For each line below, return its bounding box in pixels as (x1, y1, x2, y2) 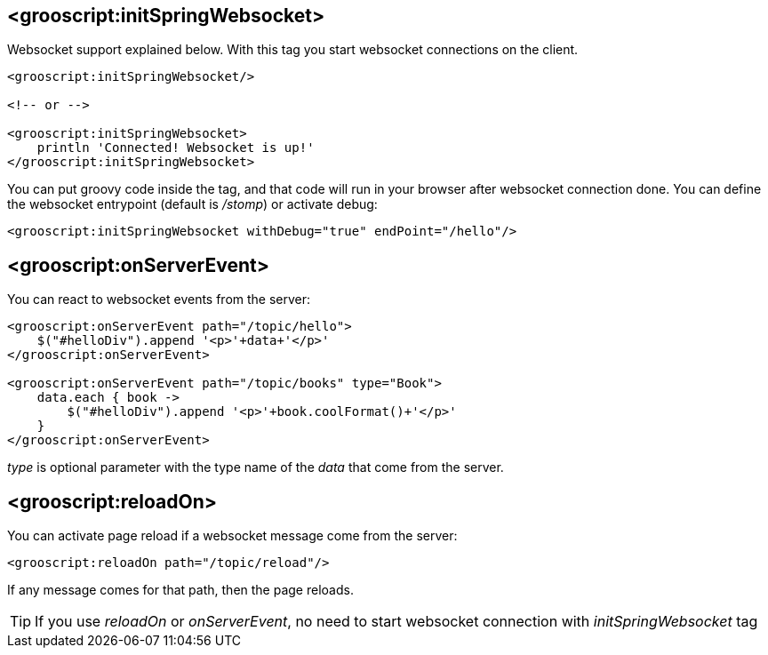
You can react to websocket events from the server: (7, 292, 311, 308)
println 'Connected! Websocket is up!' (36, 140, 315, 156)
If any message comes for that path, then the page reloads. (7, 582, 354, 598)
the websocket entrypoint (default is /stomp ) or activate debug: (7, 196, 378, 212)
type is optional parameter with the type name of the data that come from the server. (7, 459, 504, 475)
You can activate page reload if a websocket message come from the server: (7, 528, 458, 544)
